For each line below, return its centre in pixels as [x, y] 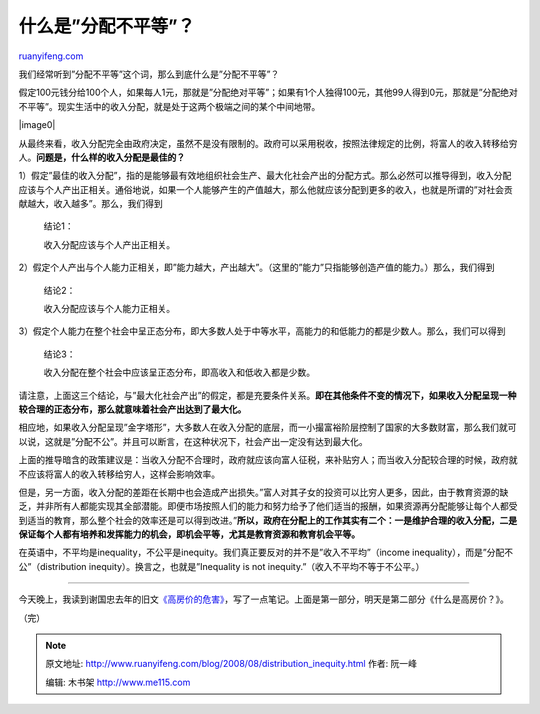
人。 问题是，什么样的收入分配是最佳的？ [101, 157]
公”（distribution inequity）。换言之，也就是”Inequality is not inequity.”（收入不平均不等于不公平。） [221, 566]
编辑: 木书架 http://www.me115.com [118, 682]
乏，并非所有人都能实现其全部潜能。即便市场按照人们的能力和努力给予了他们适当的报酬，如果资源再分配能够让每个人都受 [268, 506]
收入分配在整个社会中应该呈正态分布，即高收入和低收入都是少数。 [179, 372]
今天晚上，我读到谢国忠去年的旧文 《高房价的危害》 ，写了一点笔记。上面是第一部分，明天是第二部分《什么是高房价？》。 [263, 599]
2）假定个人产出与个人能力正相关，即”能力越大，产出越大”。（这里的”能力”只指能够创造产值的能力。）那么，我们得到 [256, 267]
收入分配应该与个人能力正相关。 [109, 309]
